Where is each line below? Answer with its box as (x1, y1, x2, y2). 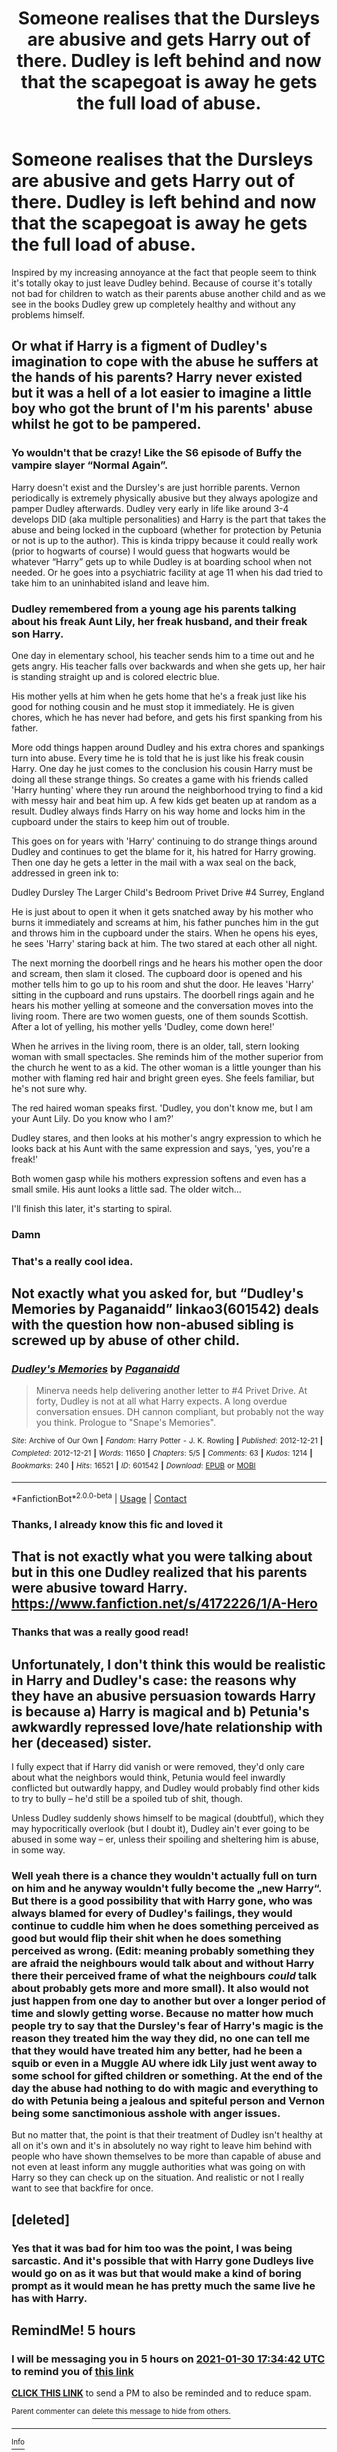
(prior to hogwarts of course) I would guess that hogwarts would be (11, 545, 291, 557)
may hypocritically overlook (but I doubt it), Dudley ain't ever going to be (11, 1823, 310, 1835)
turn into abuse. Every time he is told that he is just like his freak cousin (11, 752, 304, 764)
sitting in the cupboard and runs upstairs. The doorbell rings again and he (11, 988, 315, 1001)
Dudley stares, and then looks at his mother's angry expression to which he (11, 1132, 323, 1144)
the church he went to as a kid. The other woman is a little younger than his (11, 1061, 322, 1073)
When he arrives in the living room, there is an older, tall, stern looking (11, 1040, 300, 1052)
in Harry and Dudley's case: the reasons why (11, 1672, 297, 1689)
